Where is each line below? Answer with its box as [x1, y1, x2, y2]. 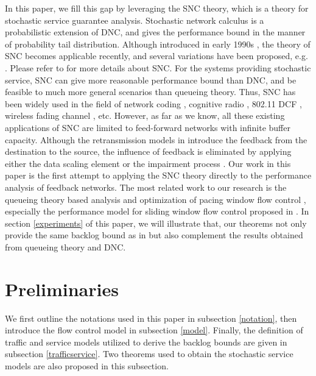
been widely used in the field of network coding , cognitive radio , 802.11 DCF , [5, 97, 302, 110]
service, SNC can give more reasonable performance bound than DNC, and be [5, 73, 297, 86]
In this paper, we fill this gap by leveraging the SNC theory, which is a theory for [5, 2, 309, 14]
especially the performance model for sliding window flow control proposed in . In [5, 205, 309, 218]
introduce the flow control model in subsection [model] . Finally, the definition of [5, 324, 303, 336]
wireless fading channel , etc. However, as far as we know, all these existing [5, 109, 285, 122]
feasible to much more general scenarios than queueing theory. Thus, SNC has [5, 85, 296, 98]
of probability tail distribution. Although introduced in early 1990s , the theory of [5, 37, 311, 50]
